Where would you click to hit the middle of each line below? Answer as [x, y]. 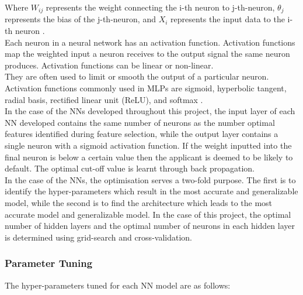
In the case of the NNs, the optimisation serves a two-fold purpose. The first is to [150, 179]
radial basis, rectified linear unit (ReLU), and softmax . [104, 99]
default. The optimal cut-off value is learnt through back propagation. [130, 168]
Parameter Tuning [49, 263]
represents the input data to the [228, 19]
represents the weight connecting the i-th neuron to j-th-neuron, [160, 7]
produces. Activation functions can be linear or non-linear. [109, 65]
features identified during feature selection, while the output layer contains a [142, 134]
